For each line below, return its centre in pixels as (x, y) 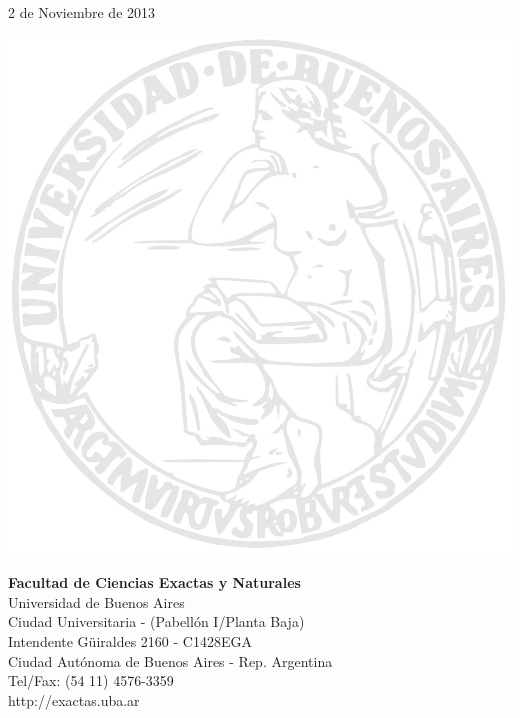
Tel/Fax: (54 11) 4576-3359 (91, 680)
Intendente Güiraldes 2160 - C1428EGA (130, 640)
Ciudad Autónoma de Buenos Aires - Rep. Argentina (170, 660)
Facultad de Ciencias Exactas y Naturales (154, 582)
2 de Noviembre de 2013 (82, 12)
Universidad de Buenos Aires (96, 601)
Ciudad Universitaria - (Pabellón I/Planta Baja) (156, 621)
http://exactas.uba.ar (74, 699)
